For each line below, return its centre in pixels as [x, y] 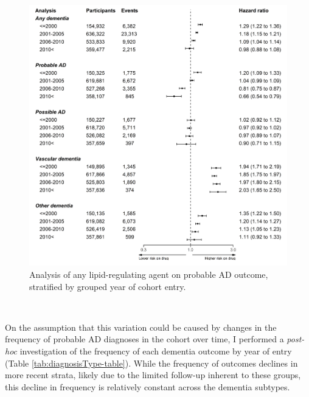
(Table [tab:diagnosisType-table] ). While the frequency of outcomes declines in [151, 363]
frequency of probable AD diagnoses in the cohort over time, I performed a [144, 339]
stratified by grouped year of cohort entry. [108, 286]
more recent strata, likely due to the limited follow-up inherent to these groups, [153, 375]
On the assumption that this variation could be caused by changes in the [141, 327]
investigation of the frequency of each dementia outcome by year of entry [156, 351]
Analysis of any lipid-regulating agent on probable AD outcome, [149, 274]
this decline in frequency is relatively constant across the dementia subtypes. [148, 386]
